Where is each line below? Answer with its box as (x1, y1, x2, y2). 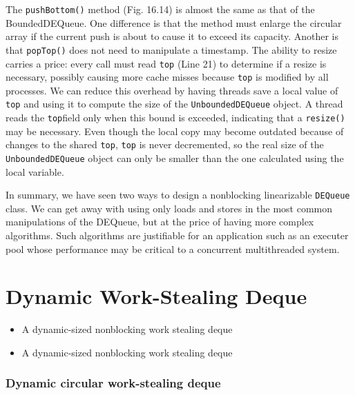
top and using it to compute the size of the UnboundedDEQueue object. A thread (6, 97, 343, 111)
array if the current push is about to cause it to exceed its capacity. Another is (6, 29, 339, 43)
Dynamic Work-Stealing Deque (6, 282, 307, 310)
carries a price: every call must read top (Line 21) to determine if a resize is (6, 56, 327, 70)
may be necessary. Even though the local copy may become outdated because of (6, 123, 344, 138)
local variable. (6, 164, 64, 179)
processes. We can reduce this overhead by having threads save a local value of (6, 83, 338, 97)
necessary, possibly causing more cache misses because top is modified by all (6, 70, 329, 84)
